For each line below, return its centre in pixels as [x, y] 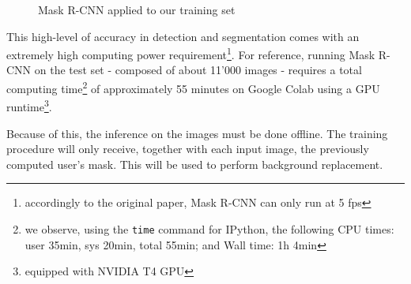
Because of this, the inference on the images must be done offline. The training [197, 133]
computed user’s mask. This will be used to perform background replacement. [195, 164]
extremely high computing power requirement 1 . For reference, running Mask [191, 53]
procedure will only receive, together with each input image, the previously [188, 149]
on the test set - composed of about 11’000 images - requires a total [198, 70]
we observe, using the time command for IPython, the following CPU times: [209, 228]
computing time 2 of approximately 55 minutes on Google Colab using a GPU [193, 87]
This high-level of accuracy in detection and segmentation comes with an [183, 36]
